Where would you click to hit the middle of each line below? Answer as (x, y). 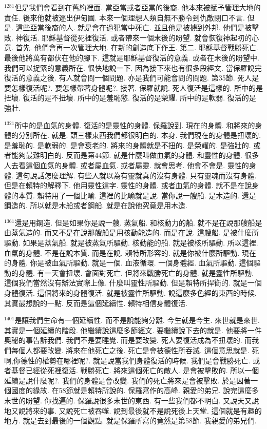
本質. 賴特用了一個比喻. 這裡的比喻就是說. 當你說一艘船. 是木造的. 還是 (137, 195)
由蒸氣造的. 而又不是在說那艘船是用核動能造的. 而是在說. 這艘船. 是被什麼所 (132, 232)
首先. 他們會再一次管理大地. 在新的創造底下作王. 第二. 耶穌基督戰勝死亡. (137, 47)
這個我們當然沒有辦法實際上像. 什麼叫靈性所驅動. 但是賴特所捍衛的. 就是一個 (133, 283)
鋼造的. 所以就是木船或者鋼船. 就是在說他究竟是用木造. (96, 205)
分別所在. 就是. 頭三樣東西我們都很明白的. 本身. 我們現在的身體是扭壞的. (140, 135)
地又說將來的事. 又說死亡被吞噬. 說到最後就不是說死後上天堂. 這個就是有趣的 (133, 410)
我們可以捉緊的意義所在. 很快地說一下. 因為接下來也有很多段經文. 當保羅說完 (133, 67)
